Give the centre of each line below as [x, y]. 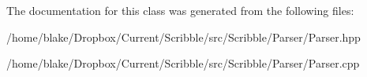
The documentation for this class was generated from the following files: [180, 10]
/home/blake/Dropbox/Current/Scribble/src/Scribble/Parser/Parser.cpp [183, 63]
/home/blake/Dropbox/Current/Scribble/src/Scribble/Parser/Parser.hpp [183, 37]
